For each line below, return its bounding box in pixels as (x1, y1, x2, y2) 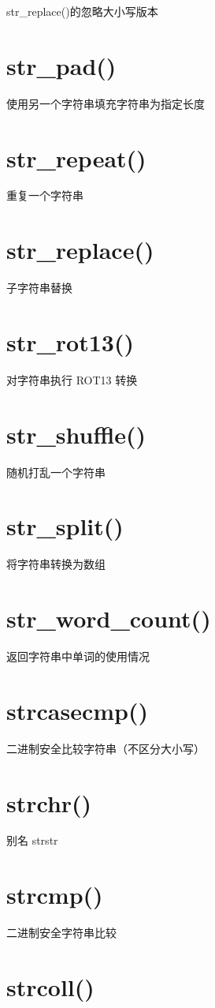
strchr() (6, 786, 92, 819)
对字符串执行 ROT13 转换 (6, 371, 138, 388)
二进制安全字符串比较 (6, 924, 117, 941)
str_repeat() (6, 141, 146, 174)
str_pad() (6, 49, 117, 81)
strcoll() (6, 970, 95, 1002)
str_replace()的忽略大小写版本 (6, 3, 158, 19)
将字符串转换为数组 (6, 556, 106, 572)
